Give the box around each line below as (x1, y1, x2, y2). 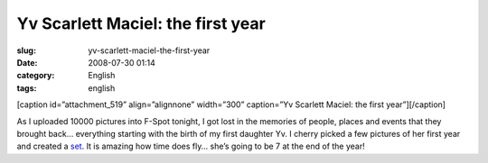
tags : (16, 82, 37, 94)
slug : (16, 45, 36, 56)
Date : (16, 57, 38, 68)
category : (16, 70, 55, 81)
